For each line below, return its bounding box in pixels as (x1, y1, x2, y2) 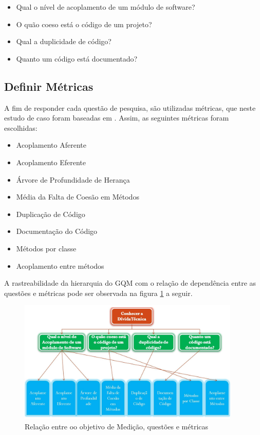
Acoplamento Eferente (16, 156, 86, 167)
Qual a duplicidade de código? (16, 36, 112, 47)
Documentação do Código (16, 226, 98, 236)
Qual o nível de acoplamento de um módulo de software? (16, 2, 195, 12)
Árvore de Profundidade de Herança (16, 174, 130, 185)
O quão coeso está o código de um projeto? (16, 18, 152, 29)
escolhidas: (4, 122, 38, 133)
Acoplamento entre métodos (16, 260, 104, 271)
